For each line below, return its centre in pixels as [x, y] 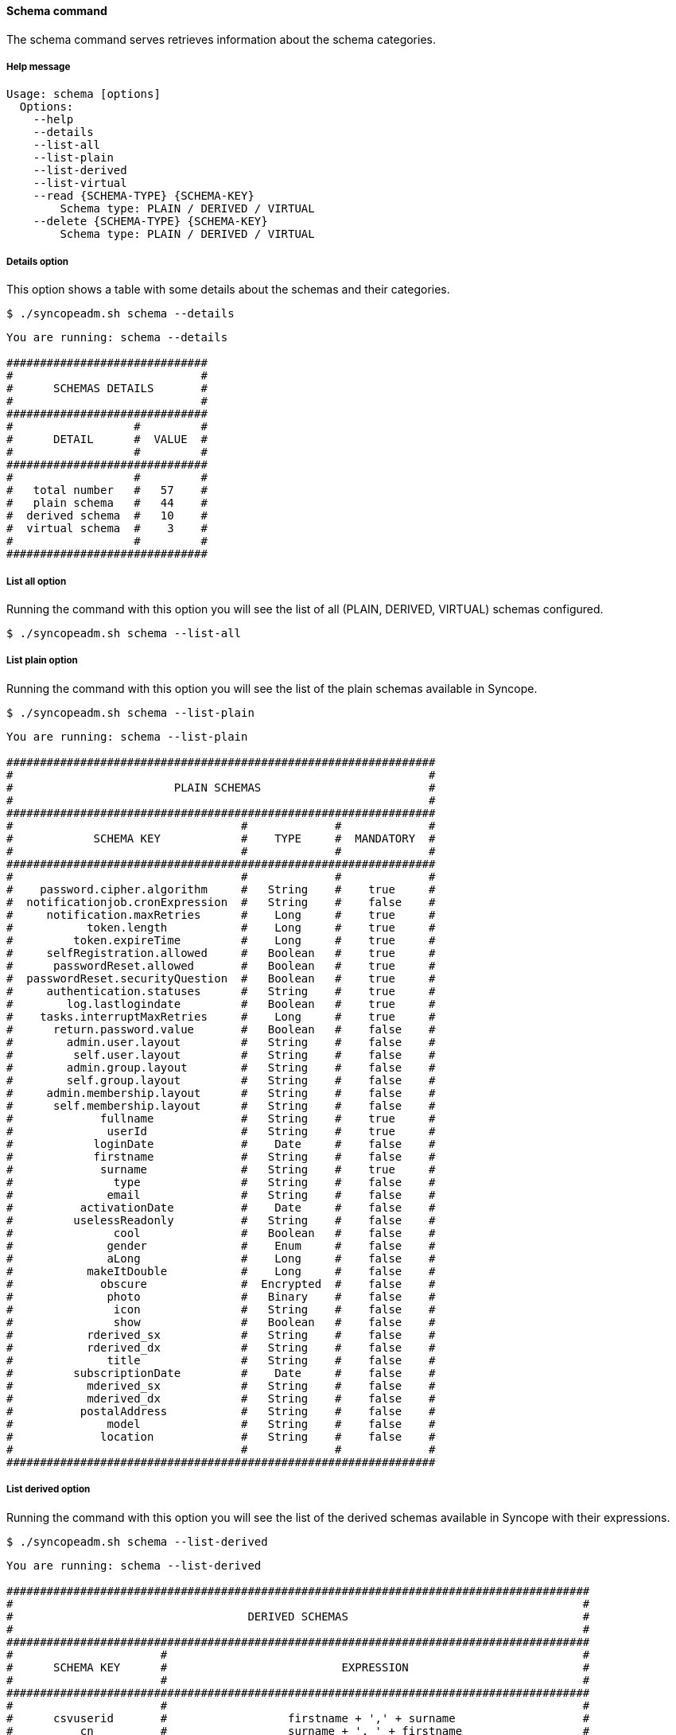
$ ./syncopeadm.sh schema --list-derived [137, 1541]
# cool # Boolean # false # [221, 1233]
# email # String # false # [221, 1194]
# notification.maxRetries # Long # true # [221, 914]
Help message [39, 67]
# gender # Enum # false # [221, 1245]
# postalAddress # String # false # [221, 1411]
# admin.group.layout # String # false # [221, 1067]
